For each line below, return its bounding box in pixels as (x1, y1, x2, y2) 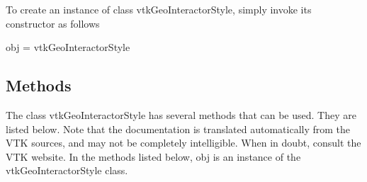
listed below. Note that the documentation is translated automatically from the (6, 121, 351, 136)
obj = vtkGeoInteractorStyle (6, 40, 130, 55)
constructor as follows (6, 16, 100, 30)
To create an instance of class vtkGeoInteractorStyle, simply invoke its (6, 2, 312, 16)
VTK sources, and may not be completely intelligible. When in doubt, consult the (6, 135, 361, 150)
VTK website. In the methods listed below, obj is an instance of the (6, 149, 301, 164)
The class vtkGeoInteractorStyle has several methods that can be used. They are (6, 107, 356, 122)
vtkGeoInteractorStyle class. (6, 163, 128, 178)
